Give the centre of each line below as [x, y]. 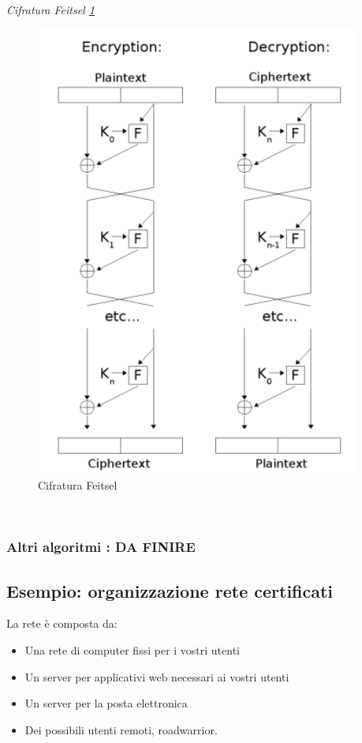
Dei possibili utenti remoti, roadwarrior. [121, 729]
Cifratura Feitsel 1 [50, 9]
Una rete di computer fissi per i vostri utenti [132, 650]
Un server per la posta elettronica [106, 703]
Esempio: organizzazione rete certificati [170, 590]
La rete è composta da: [62, 623]
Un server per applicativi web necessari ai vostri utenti [157, 676]
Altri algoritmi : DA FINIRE [101, 547]
